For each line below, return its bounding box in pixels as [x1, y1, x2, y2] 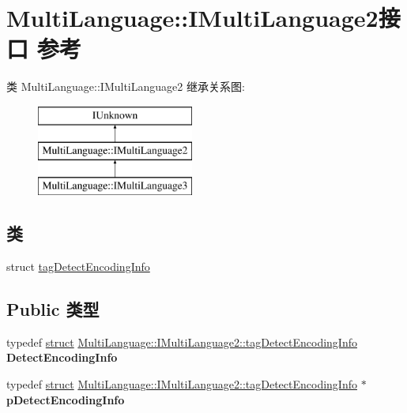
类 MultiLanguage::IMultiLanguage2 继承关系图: [6, 78, 245, 95]
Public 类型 [6, 297, 100, 321]
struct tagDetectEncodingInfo [6, 258, 150, 275]
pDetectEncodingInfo [6, 391, 125, 407]
